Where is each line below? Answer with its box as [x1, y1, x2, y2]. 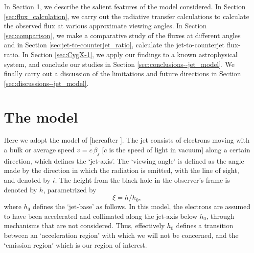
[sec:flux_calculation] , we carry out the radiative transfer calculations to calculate [4, 11, 249, 21]
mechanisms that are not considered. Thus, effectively [4, 220, 165, 231]
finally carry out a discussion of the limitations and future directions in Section [4, 68, 241, 79]
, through [206, 211, 234, 221]
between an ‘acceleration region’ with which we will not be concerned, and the [4, 230, 239, 240]
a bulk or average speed [4, 145, 75, 155]
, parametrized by [43, 184, 96, 194]
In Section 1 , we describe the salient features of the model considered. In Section [4, 1, 246, 11]
